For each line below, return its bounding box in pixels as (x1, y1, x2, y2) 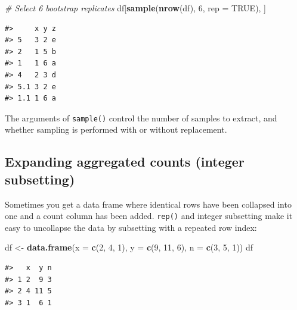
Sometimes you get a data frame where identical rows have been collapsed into (5, 198, 292, 210)
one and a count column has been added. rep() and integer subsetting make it (5, 209, 293, 222)
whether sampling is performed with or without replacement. (5, 123, 227, 136)
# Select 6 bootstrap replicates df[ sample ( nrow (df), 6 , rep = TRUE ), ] (5, 2, 267, 14)
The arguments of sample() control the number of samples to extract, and (5, 111, 277, 124)
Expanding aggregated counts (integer (5, 152, 245, 171)
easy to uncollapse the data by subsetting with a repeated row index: (5, 221, 257, 233)
